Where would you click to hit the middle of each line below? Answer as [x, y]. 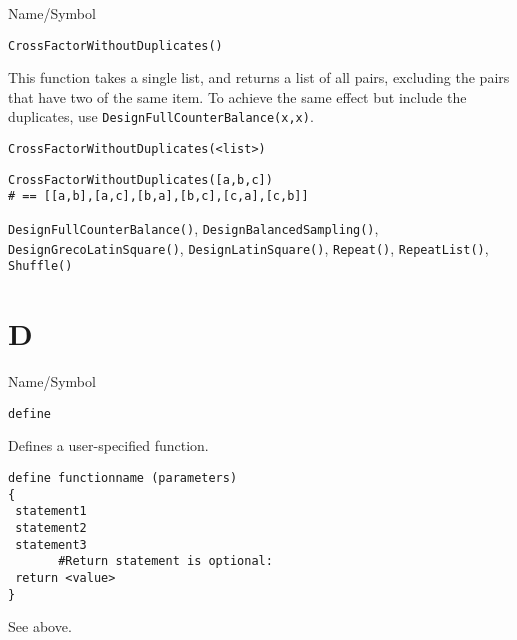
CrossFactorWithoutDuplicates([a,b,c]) [140, 179]
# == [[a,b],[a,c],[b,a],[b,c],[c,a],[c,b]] [158, 196]
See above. [40, 626]
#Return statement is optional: [165, 561]
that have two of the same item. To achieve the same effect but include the [237, 96]
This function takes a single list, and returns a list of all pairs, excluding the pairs [259, 77]
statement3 [51, 544]
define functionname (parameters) [123, 478]
